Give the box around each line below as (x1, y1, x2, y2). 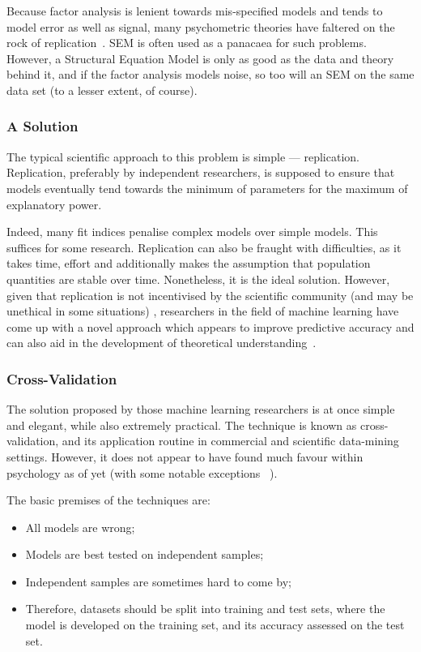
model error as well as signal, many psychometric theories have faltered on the (6, 18, 395, 35)
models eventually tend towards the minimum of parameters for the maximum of (6, 179, 408, 196)
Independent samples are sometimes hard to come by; (25, 573, 291, 590)
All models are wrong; (25, 518, 135, 535)
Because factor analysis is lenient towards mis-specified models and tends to (6, 2, 383, 19)
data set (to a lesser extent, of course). (6, 81, 198, 98)
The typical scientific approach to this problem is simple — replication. (6, 148, 359, 165)
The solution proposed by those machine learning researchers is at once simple (6, 401, 395, 418)
